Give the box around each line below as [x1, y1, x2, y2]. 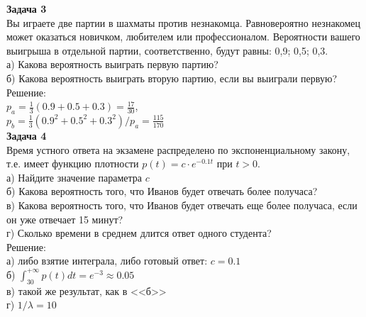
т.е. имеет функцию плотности [6, 156, 139, 171]
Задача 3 [6, 1, 47, 16]
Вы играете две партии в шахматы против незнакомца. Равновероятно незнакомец [6, 15, 360, 30]
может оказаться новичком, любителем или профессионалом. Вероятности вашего [6, 29, 360, 44]
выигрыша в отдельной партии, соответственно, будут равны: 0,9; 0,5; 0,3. [6, 43, 328, 57]
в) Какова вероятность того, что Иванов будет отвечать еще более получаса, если [6, 197, 357, 212]
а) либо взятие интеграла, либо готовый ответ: [6, 253, 208, 268]
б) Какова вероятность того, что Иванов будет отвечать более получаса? [6, 184, 318, 199]
